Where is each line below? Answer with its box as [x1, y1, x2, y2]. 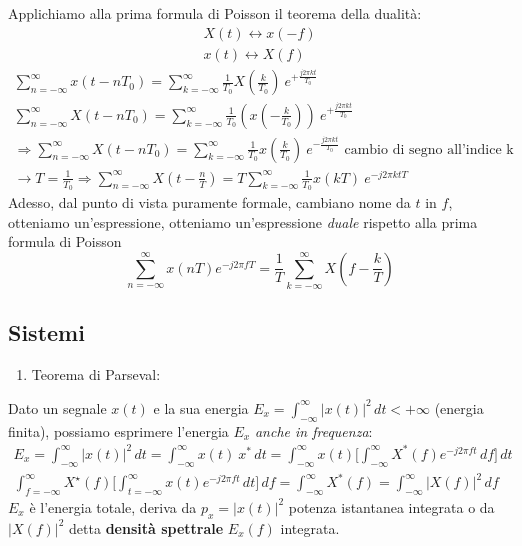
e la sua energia [153, 397, 249, 418]
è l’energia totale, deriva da [29, 496, 197, 517]
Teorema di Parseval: [31, 364, 161, 385]
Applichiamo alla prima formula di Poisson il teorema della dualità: [8, 3, 422, 23]
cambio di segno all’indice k [344, 142, 514, 157]
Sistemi [8, 317, 85, 348]
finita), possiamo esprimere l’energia [8, 420, 229, 441]
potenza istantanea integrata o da [288, 496, 495, 517]
